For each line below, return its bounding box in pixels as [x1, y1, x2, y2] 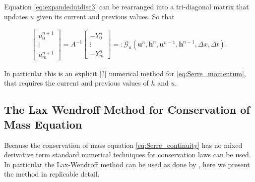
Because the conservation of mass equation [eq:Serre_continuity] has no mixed [4, 139, 243, 150]
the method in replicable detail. [4, 169, 100, 179]
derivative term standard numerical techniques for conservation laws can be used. [4, 149, 251, 160]
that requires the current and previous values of [4, 78, 149, 88]
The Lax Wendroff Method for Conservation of [4, 102, 250, 117]
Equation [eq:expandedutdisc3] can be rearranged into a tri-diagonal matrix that [4, 1, 249, 11]
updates [4, 11, 28, 21]
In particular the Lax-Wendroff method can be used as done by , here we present [4, 159, 250, 169]
